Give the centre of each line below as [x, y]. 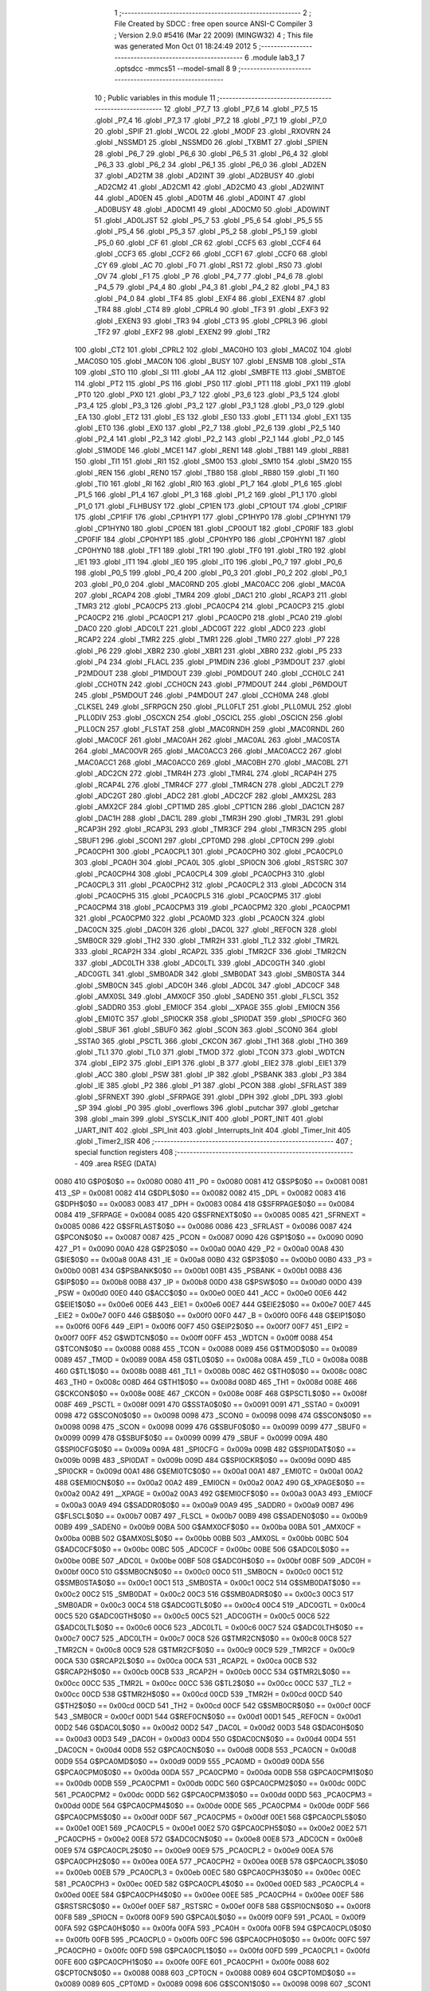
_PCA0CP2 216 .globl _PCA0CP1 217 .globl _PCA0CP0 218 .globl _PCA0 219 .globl [208, 617]
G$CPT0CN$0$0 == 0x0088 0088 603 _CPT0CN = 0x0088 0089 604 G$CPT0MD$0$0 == [205, 1973]
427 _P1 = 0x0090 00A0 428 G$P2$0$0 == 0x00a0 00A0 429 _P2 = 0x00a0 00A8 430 [199, 1248]
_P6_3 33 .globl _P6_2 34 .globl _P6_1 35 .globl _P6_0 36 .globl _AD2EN [210, 165]
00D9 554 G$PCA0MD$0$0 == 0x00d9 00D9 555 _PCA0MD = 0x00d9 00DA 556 [190, 1761]
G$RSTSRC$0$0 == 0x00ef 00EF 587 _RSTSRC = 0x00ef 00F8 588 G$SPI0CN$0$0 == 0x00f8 [213, 1906]
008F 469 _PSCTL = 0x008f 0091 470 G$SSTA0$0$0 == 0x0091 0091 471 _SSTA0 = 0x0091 [207, 1405]
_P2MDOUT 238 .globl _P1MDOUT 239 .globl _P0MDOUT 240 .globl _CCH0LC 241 [209, 673]
